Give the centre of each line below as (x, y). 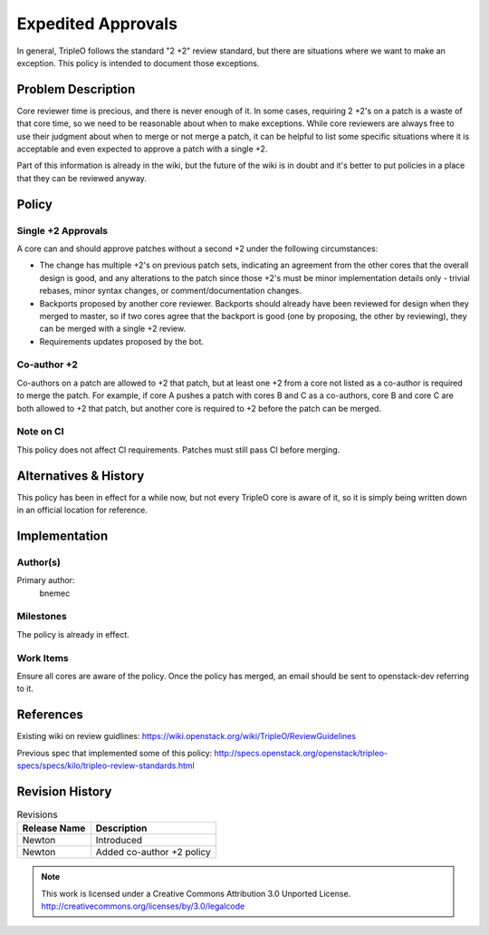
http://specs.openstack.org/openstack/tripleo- (301, 753)
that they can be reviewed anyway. (81, 178)
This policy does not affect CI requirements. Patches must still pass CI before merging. (178, 450)
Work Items (43, 657)
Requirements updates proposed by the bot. (121, 341)
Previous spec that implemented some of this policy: (115, 753)
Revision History (64, 791)
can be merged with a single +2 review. (112, 329)
